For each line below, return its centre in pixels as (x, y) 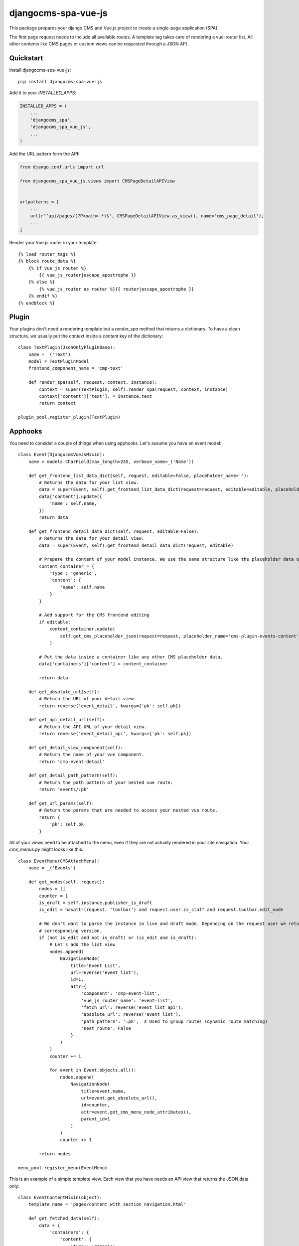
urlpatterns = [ (40, 202)
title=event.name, (103, 1091)
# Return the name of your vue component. (92, 755)
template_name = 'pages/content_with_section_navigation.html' (107, 1204)
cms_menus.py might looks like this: (46, 849)
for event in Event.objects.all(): (93, 1070)
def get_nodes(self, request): (67, 882)
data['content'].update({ (71, 496)
